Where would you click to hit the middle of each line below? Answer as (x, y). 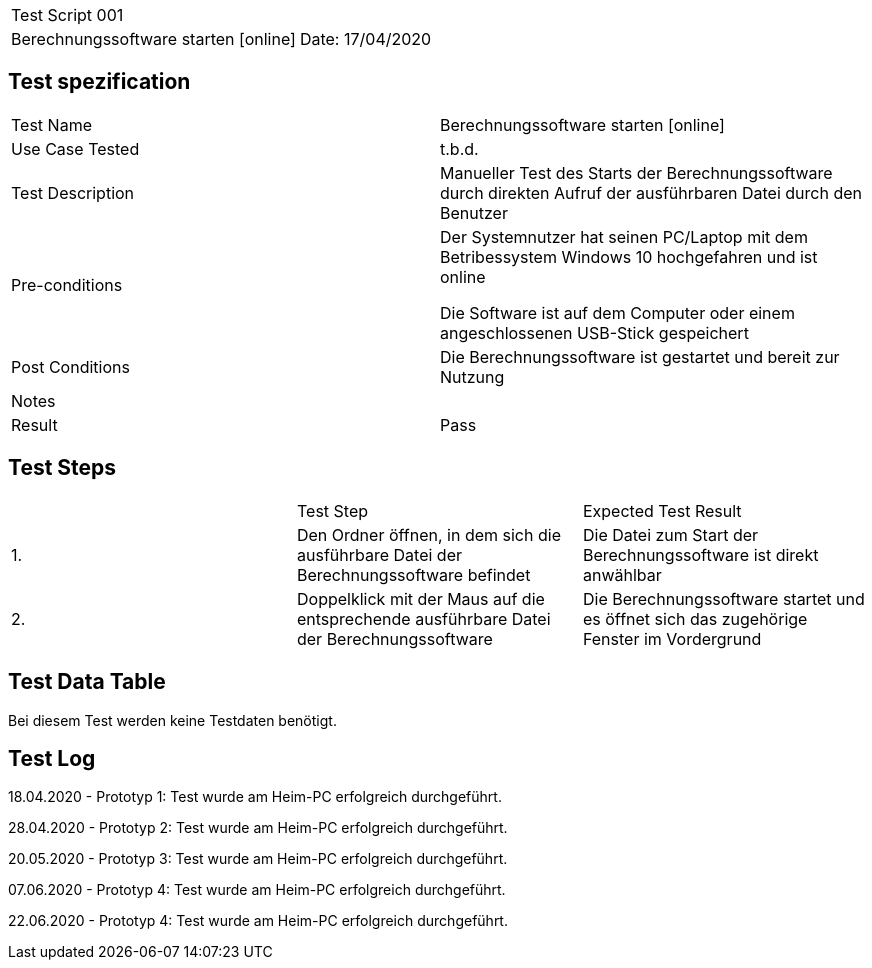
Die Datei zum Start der (670, 534)
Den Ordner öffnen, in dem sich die (428, 534)
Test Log (52, 758)
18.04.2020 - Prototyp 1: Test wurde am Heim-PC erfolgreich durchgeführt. (255, 797)
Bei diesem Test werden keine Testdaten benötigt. (172, 720)
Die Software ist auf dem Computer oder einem (617, 312)
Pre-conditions (67, 284)
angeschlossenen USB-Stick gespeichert (594, 332)
